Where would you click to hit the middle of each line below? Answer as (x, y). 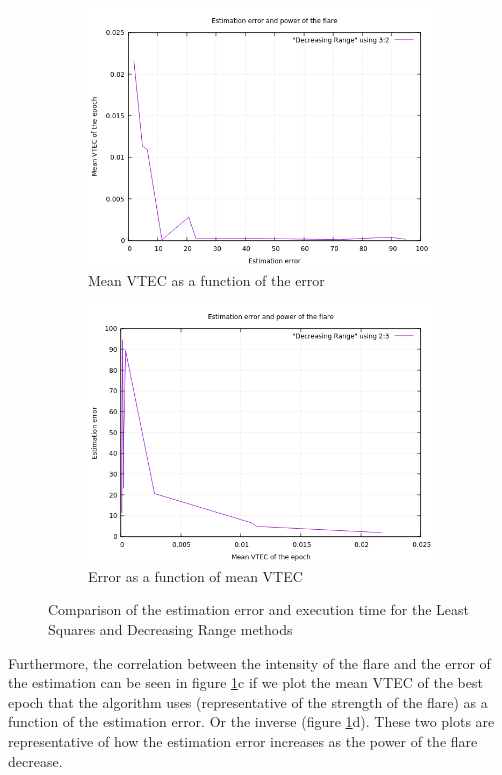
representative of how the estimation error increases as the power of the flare (243, 740)
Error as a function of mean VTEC (195, 575)
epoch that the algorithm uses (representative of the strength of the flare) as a (248, 701)
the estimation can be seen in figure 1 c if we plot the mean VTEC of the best (245, 682)
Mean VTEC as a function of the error (206, 279)
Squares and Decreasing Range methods (170, 628)
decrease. (35, 760)
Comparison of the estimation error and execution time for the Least (258, 609)
